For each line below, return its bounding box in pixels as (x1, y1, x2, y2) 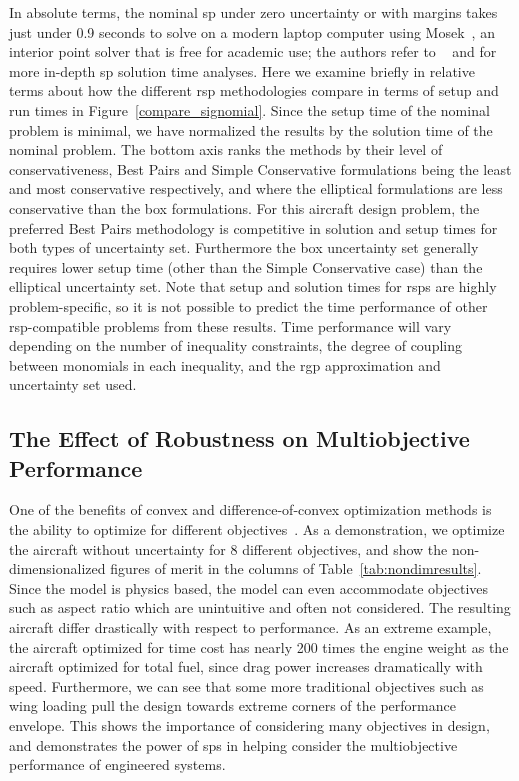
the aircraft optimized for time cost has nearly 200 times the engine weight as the (9, 636, 509, 657)
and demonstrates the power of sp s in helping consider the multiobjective (9, 734, 458, 755)
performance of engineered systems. (9, 754, 226, 775)
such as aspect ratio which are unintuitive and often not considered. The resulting (9, 597, 511, 618)
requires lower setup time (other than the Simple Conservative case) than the (9, 256, 483, 277)
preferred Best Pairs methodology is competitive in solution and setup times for (9, 217, 498, 238)
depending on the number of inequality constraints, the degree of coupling (9, 335, 462, 356)
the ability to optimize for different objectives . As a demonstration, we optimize (9, 519, 505, 540)
